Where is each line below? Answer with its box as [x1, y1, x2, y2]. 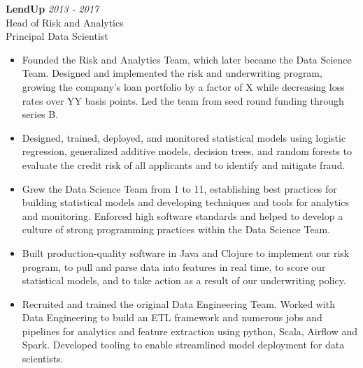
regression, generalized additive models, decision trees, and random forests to [22, 144, 353, 159]
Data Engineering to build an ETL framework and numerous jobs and [22, 310, 322, 325]
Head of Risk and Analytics [6, 15, 124, 29]
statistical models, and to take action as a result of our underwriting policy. [22, 273, 346, 288]
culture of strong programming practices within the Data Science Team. [22, 222, 331, 237]
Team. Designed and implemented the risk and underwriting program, [22, 66, 322, 80]
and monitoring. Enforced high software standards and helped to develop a [22, 208, 343, 223]
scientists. [22, 351, 64, 366]
